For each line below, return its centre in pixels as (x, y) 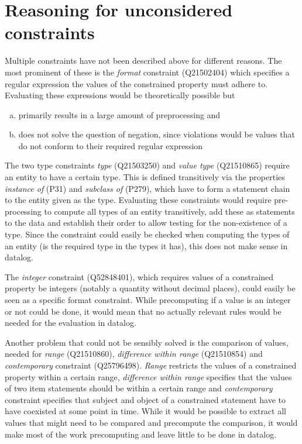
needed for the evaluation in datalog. (71, 323)
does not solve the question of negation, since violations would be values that (157, 134)
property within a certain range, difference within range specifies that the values (148, 376)
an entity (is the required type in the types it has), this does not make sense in (146, 245)
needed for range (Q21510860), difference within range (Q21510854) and (134, 354)
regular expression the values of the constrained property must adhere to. (136, 83)
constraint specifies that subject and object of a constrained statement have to (145, 399)
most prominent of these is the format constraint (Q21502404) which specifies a (147, 72)
